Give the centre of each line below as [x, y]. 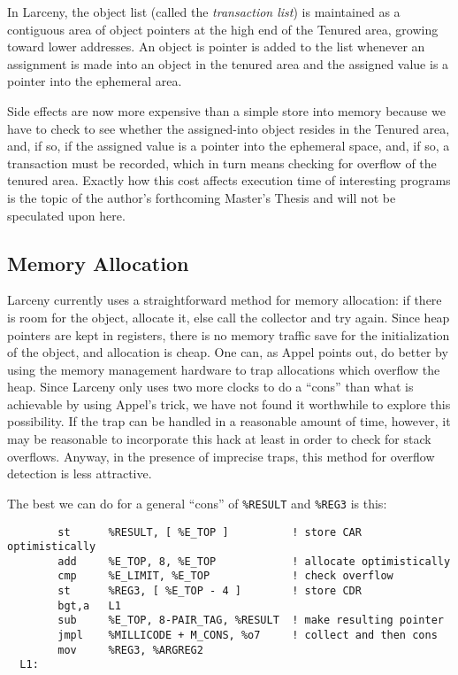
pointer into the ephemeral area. [95, 81]
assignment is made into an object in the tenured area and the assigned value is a [228, 63]
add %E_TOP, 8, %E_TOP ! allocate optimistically [254, 561]
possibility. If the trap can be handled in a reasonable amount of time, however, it [229, 421]
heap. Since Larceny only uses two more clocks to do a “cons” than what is [210, 387]
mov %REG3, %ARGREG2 [130, 650]
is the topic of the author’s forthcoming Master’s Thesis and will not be [202, 197]
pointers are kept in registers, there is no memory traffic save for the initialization [229, 334]
